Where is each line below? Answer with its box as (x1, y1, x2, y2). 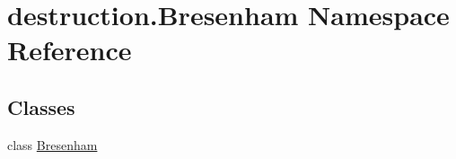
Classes (7, 93, 75, 120)
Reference (7, 31, 132, 68)
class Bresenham (7, 135, 98, 154)
